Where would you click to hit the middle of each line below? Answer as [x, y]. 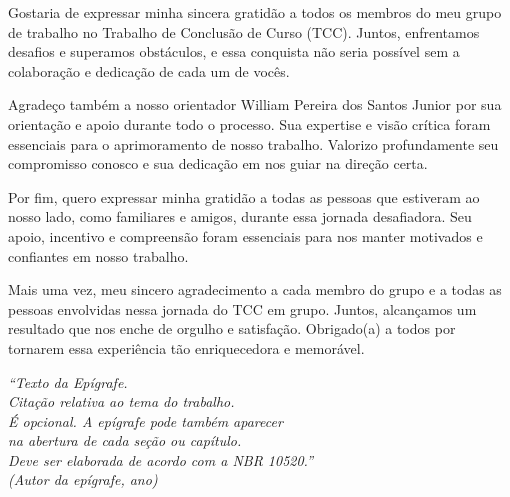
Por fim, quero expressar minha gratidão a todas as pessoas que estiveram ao [244, 196]
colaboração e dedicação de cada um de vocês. [149, 70]
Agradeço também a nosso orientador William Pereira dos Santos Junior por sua [255, 104]
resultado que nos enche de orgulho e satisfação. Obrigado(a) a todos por [232, 328]
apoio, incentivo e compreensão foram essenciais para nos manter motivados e [245, 235]
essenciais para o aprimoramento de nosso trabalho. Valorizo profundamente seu [253, 143]
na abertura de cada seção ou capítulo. [125, 440]
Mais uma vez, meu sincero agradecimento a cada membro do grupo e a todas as [255, 289]
